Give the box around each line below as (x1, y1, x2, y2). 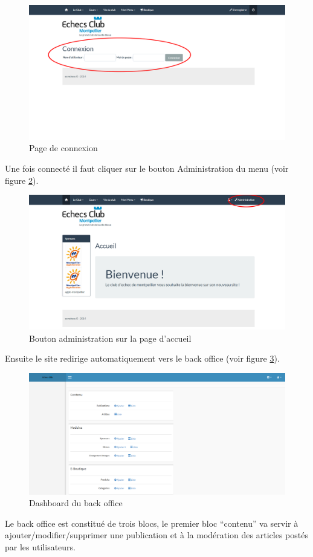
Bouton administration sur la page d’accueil (29, 331, 192, 344)
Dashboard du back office (29, 497, 123, 509)
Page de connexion (29, 142, 98, 154)
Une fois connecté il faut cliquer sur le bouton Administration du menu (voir (5, 161, 289, 174)
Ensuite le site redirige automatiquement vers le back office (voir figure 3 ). (5, 352, 280, 365)
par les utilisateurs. (5, 540, 76, 553)
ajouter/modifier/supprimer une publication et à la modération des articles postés (5, 529, 308, 541)
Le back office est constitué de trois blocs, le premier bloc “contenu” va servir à (5, 516, 298, 529)
